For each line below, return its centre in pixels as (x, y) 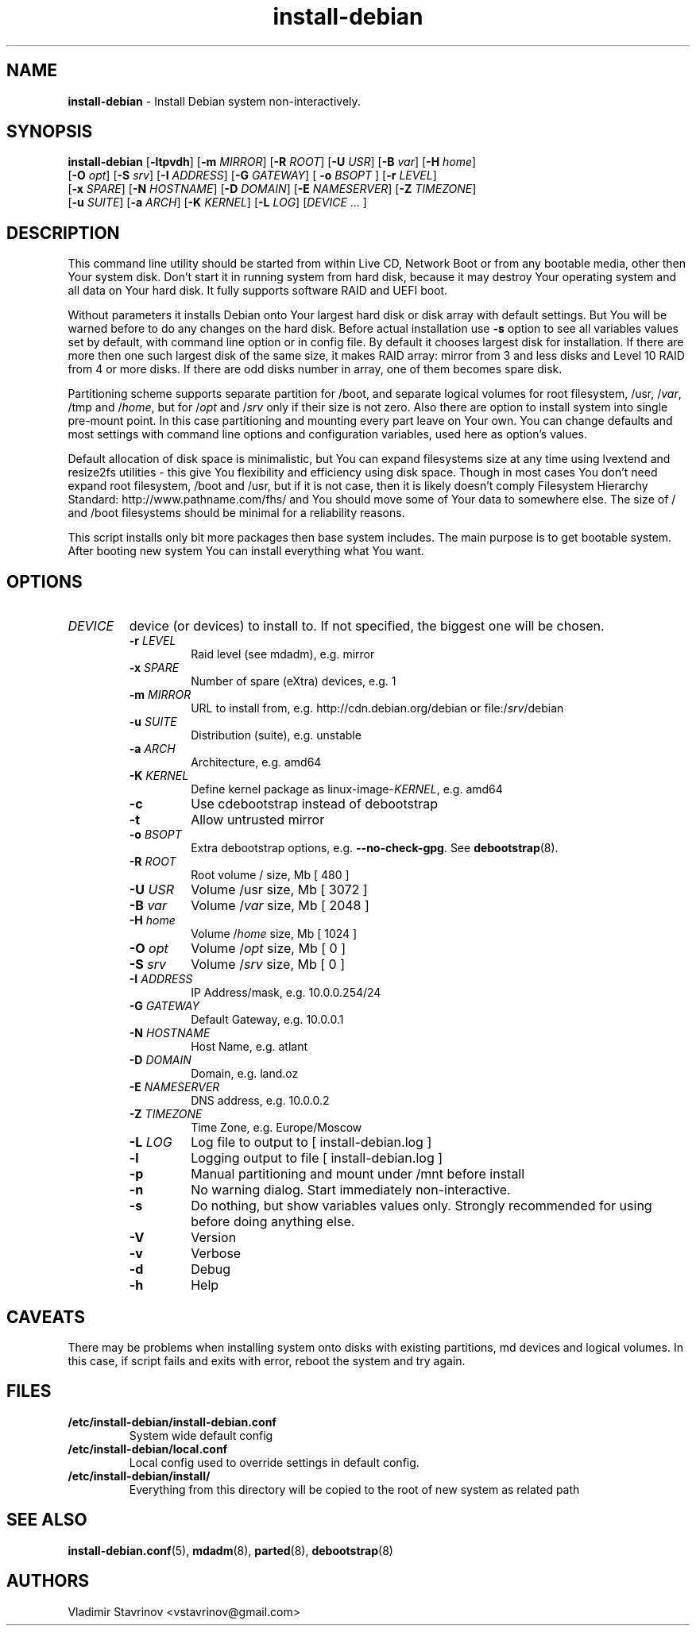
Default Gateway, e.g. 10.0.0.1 (267, 1020)
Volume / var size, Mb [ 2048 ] (280, 906)
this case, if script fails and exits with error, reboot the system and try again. (267, 1360)
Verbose (216, 1254)
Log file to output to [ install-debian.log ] (311, 1142)
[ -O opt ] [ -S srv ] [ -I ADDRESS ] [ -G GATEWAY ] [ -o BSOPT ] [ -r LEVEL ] (252, 176)
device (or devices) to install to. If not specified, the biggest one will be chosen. (367, 626)
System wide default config (201, 1435)
